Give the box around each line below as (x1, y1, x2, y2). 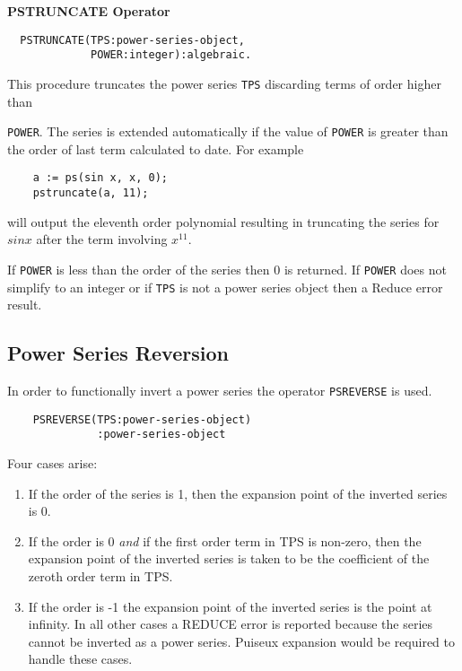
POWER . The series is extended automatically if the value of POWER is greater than (7, 122, 449, 141)
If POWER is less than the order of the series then (7, 259, 270, 278)
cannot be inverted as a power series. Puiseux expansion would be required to (28, 632, 456, 650)
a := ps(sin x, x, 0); (32, 171, 168, 185)
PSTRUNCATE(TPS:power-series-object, (20, 33, 245, 47)
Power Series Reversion (7, 339, 229, 367)
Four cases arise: (7, 453, 98, 472)
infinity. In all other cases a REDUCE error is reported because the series (28, 614, 433, 633)
